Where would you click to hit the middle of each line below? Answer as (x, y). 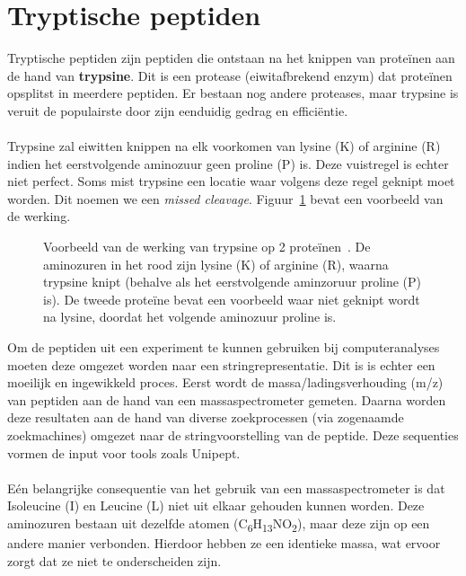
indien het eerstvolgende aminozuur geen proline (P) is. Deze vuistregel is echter (228, 163)
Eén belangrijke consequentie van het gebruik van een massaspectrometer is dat (226, 487)
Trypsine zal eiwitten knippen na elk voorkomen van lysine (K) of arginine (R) (224, 146)
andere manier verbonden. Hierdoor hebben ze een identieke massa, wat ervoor (224, 543)
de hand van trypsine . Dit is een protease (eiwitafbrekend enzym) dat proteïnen (230, 75)
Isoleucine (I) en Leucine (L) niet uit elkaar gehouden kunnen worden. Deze (216, 505)
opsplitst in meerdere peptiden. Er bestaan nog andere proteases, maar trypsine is (233, 93)
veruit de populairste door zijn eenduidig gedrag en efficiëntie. (178, 110)
